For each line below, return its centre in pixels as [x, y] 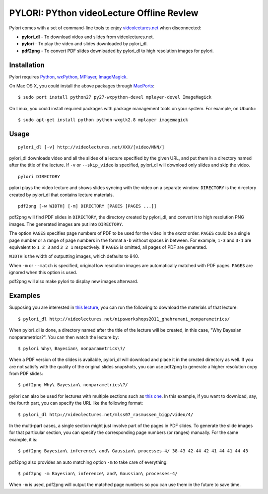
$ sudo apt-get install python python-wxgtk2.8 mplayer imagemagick [103, 120]
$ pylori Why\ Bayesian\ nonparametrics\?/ [72, 348]
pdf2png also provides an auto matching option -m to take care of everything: [89, 462]
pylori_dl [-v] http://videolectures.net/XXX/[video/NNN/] [91, 147]
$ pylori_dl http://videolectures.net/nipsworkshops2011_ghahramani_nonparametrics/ [124, 319]
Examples [25, 296]
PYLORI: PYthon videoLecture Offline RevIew [104, 13]
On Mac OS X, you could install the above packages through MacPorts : [82, 86]
